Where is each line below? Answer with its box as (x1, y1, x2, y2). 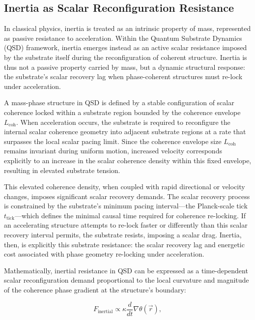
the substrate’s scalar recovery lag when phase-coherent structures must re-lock (4, 71, 243, 82)
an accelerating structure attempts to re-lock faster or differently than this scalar (4, 220, 248, 230)
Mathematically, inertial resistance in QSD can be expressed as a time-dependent (4, 265, 248, 275)
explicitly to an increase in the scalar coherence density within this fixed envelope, (4, 155, 252, 165)
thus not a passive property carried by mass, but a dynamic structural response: (4, 61, 245, 72)
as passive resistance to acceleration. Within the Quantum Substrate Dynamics (4, 32, 242, 43)
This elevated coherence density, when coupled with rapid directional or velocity (4, 181, 245, 192)
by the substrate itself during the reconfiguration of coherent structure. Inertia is (4, 52, 247, 62)
